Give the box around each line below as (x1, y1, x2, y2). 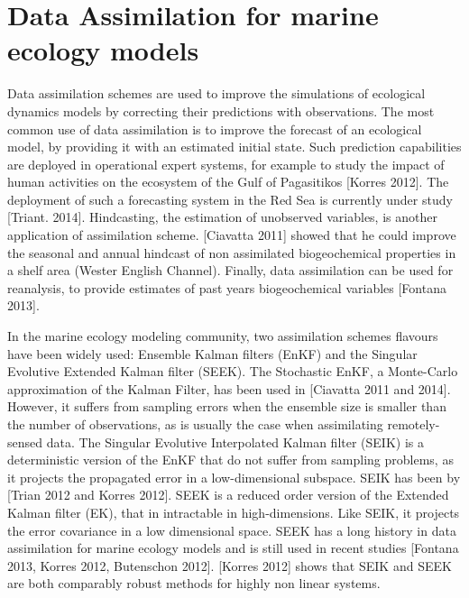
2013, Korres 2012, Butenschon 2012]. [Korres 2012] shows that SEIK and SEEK (7, 556, 452, 575)
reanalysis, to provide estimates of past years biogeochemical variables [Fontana (7, 278, 446, 297)
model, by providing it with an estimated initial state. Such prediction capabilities (7, 137, 462, 156)
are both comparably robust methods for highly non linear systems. (7, 574, 381, 593)
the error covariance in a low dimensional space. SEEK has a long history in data (7, 520, 456, 539)
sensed (7, 432, 43, 451)
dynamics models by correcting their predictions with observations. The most (7, 101, 435, 120)
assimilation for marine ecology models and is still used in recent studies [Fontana (7, 538, 459, 557)
